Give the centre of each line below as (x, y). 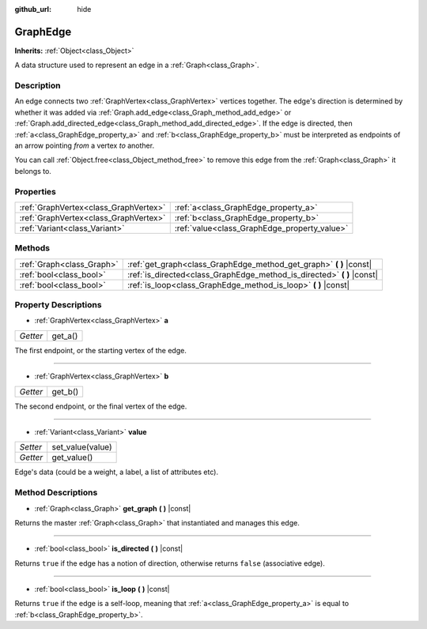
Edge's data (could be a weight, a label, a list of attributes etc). (117, 472)
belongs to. (33, 171)
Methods (32, 248)
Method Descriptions (56, 492)
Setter (31, 447)
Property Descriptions (58, 305)
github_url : (33, 9)
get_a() (65, 336)
